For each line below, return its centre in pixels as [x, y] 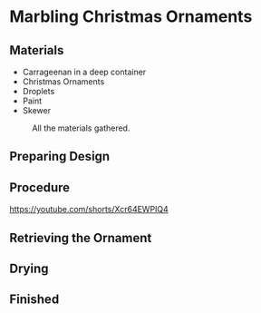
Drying [29, 268]
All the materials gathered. [81, 128]
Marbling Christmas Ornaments [131, 17]
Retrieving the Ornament [81, 238]
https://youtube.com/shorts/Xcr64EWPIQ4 [89, 210]
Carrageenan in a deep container [84, 72]
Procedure [40, 187]
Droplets [39, 91]
